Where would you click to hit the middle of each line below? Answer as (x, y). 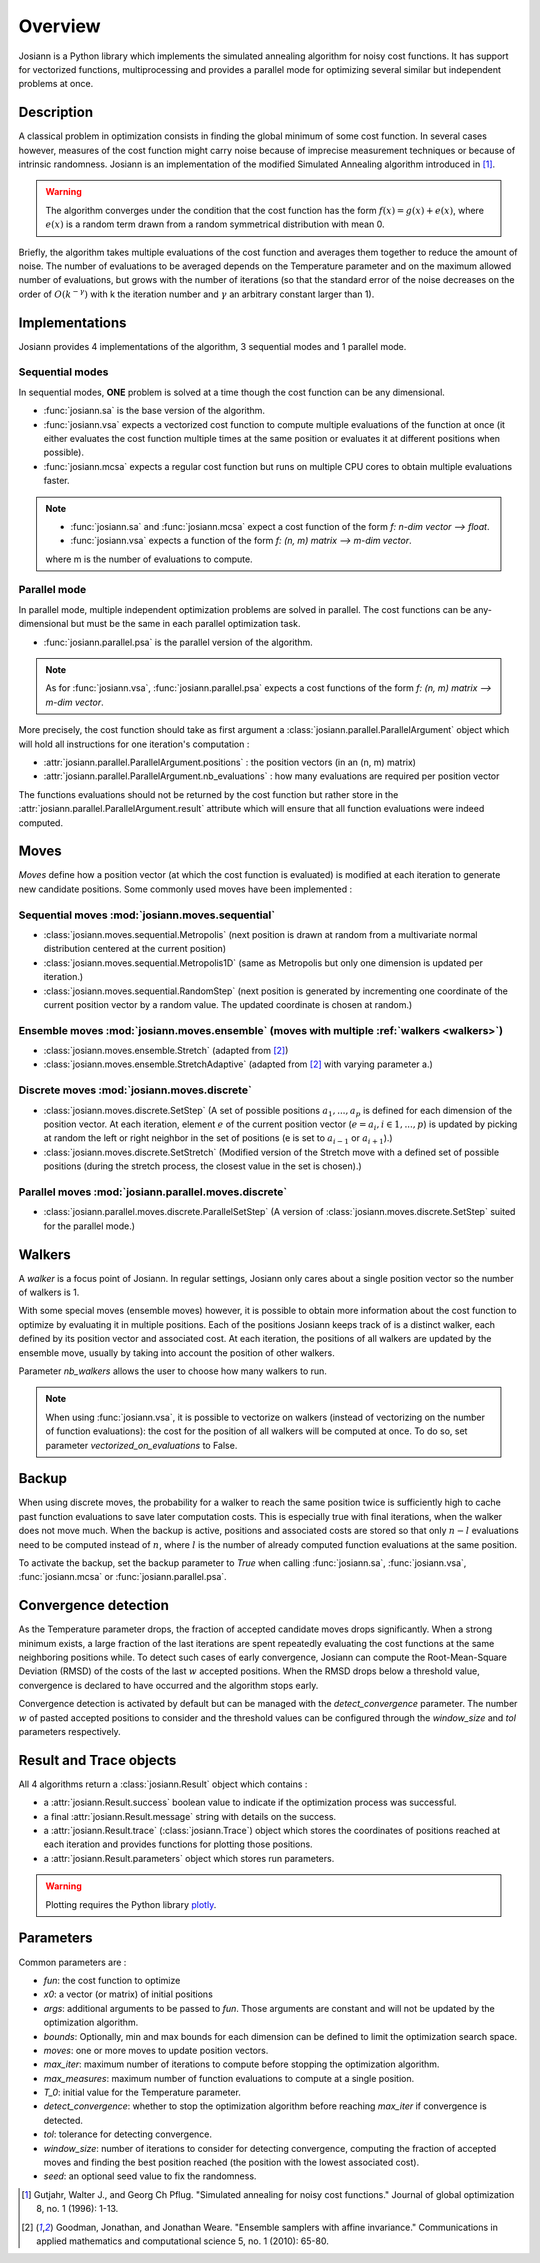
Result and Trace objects (97, 1760)
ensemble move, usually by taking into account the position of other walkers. (176, 1352)
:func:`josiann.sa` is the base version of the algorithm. (154, 411)
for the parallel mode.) (89, 1226)
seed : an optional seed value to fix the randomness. (150, 2176)
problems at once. (56, 84)
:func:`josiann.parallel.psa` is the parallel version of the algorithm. (178, 642)
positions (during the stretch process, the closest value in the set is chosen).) (202, 1166)
